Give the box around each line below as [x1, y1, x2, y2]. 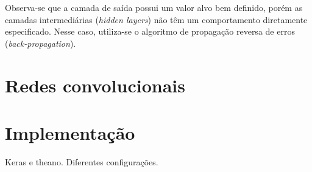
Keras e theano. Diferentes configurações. [5, 155, 158, 168]
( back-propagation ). [5, 36, 76, 49]
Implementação [5, 120, 135, 145]
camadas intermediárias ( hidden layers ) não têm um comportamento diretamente [5, 13, 308, 26]
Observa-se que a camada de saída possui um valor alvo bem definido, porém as [5, 1, 303, 13]
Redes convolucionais [5, 72, 185, 97]
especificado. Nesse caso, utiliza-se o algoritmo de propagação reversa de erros [5, 25, 295, 38]
